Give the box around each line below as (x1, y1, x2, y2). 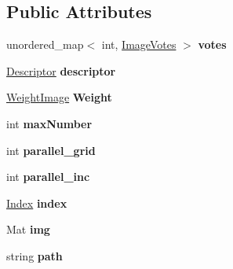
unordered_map (6, 36, 84, 53)
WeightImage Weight (6, 89, 112, 105)
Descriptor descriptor (6, 62, 116, 79)
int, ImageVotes (101, 36, 177, 53)
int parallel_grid (6, 142, 96, 158)
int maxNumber (6, 115, 93, 131)
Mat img (6, 221, 50, 238)
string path (6, 247, 63, 263)
